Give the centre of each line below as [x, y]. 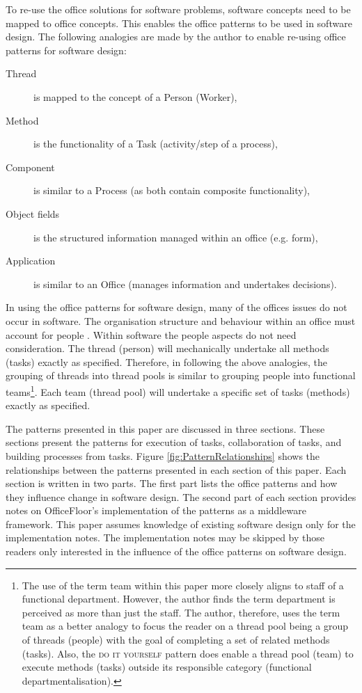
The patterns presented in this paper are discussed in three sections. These [165, 428]
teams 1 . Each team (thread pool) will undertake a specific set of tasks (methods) [178, 390]
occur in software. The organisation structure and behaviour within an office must [181, 320]
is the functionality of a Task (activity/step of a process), [156, 144]
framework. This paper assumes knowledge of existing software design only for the [181, 524]
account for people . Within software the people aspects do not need [151, 334]
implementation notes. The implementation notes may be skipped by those [165, 537]
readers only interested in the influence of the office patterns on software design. [176, 551]
